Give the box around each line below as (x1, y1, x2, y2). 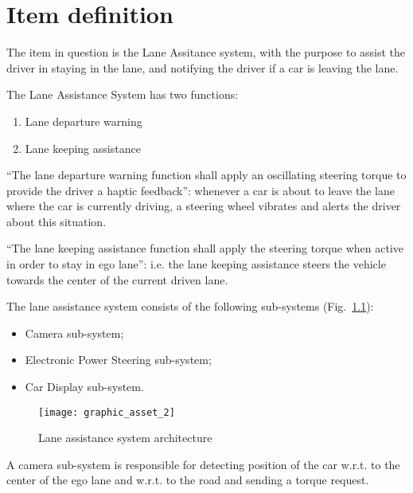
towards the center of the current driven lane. (6, 271, 228, 288)
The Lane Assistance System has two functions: (6, 86, 239, 103)
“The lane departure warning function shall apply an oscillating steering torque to (6, 166, 407, 183)
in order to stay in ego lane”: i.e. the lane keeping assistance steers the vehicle (6, 256, 386, 272)
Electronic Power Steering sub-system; (25, 351, 212, 368)
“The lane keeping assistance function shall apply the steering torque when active (6, 240, 403, 256)
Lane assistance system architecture (38, 429, 212, 446)
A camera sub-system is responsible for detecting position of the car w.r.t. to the (6, 456, 400, 472)
